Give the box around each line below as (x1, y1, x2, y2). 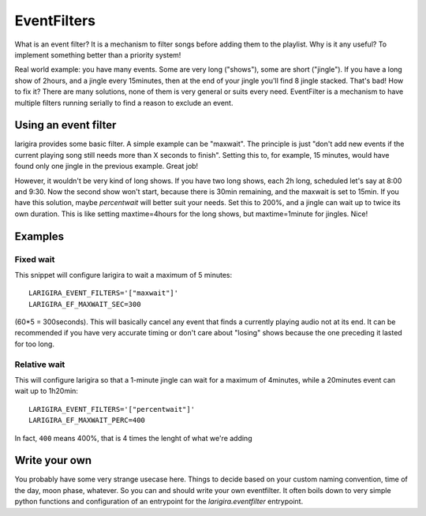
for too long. (14, 339, 55, 349)
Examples (14, 230, 65, 243)
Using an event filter (14, 118, 117, 132)
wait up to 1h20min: (14, 387, 79, 396)
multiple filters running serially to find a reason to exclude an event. (14, 98, 234, 107)
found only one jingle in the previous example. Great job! (14, 162, 199, 171)
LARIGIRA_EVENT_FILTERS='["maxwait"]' (28, 289, 179, 297)
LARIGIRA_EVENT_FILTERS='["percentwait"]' (28, 405, 196, 413)
